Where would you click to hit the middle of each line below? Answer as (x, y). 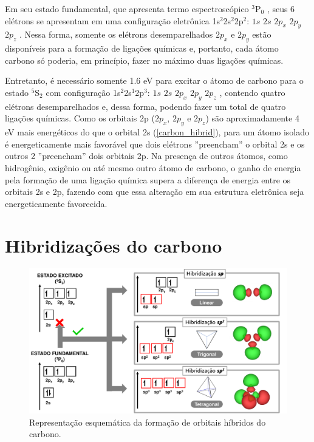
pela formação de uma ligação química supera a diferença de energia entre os (148, 179)
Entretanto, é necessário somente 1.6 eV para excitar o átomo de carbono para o (154, 80)
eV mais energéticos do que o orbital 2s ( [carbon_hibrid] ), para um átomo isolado (157, 132)
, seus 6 (281, 8)
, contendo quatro (252, 92)
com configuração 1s (83, 92)
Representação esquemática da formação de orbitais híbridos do (148, 422)
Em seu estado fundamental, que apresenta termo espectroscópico (127, 8)
